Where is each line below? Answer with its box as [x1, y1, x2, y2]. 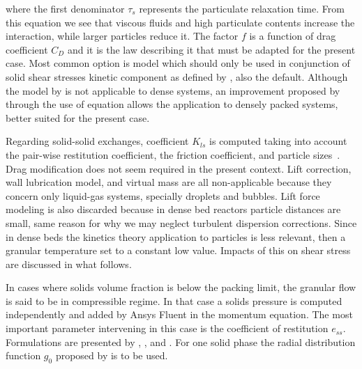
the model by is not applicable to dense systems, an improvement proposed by [6, 83, 340, 97]
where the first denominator [6, 1, 125, 15]
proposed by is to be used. [55, 348, 168, 363]
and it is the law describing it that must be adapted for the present [67, 42, 356, 56]
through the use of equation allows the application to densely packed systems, [6, 97, 338, 111]
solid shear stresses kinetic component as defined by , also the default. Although [6, 69, 348, 84]
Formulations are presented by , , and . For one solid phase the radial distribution [6, 334, 356, 349]
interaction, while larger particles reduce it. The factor [6, 29, 239, 43]
